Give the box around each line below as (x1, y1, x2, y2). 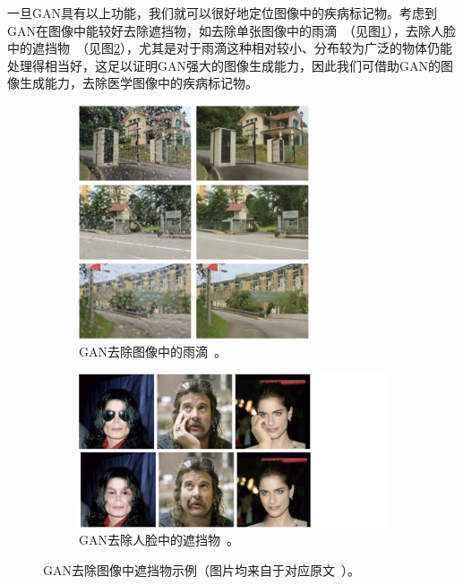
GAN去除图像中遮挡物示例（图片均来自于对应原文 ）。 (43, 561, 360, 580)
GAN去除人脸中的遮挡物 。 (79, 530, 239, 549)
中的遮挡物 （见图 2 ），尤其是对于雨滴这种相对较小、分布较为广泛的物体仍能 (7, 39, 452, 57)
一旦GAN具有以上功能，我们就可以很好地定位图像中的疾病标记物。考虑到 (7, 4, 437, 22)
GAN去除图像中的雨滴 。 (79, 342, 227, 361)
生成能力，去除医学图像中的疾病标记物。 (19, 73, 258, 92)
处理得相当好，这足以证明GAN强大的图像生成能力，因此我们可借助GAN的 (7, 56, 441, 74)
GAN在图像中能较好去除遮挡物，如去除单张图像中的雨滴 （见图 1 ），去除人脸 (7, 21, 456, 39)
